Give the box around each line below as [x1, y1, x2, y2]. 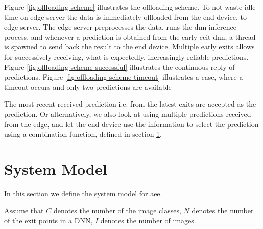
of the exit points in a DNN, [4, 215, 93, 226]
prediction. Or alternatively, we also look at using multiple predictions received [4, 108, 251, 119]
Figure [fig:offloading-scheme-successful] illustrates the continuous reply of [4, 61, 235, 72]
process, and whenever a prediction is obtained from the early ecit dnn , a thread [4, 31, 256, 42]
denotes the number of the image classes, [53, 205, 181, 216]
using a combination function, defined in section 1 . [4, 129, 162, 139]
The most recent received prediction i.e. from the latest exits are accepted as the [4, 98, 256, 109]
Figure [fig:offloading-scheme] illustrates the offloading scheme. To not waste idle [4, 2, 256, 12]
